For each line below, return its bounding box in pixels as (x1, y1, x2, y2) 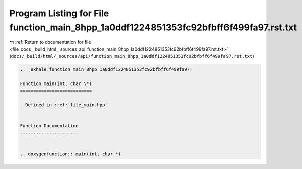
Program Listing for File (9, 8, 109, 19)
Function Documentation (20, 123, 79, 129)
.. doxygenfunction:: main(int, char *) (20, 151, 121, 157)
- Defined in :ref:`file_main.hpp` (20, 102, 108, 108)
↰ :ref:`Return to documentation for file (9, 39, 91, 45)
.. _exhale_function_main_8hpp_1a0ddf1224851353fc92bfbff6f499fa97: (20, 67, 193, 72)
